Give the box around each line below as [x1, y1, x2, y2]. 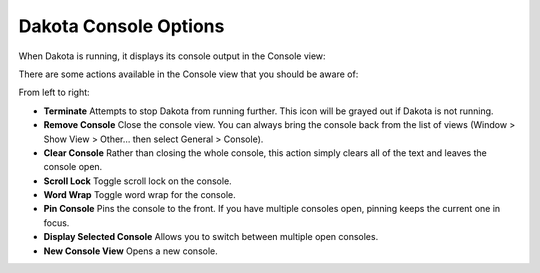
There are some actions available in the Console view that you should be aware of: [18, 68, 359, 80]
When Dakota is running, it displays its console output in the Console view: [18, 50, 326, 62]
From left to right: [18, 86, 90, 99]
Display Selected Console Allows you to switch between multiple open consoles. [43, 231, 379, 243]
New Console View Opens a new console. [43, 245, 219, 257]
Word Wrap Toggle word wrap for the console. [43, 189, 236, 201]
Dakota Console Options [18, 15, 225, 37]
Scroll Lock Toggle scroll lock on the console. [43, 175, 232, 187]
